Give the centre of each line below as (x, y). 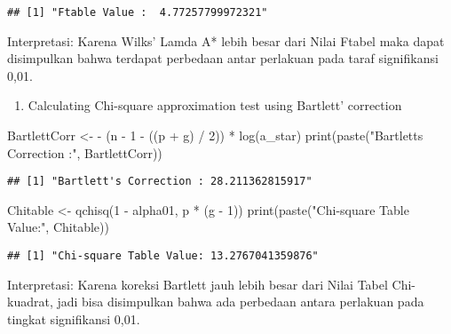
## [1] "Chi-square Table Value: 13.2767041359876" (163, 256)
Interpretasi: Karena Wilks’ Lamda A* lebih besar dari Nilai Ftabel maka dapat (226, 40)
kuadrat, (30, 302)
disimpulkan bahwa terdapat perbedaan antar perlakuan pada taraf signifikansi (223, 58)
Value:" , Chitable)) (58, 227)
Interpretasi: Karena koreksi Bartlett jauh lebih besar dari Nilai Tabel (198, 284)
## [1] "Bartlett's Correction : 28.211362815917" (160, 182)
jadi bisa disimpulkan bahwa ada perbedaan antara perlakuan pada (241, 302)
